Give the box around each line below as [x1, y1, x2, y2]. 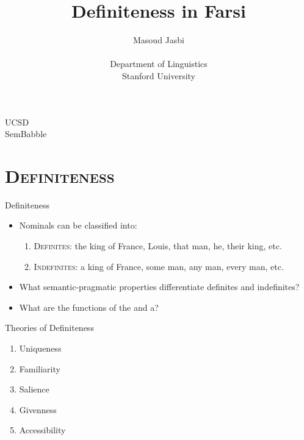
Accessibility [19, 424, 66, 436]
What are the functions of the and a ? [19, 300, 159, 313]
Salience [19, 383, 49, 396]
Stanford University [122, 69, 195, 82]
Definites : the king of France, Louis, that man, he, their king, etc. [34, 240, 282, 252]
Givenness [19, 403, 57, 416]
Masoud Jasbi [133, 34, 184, 46]
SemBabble [5, 127, 47, 140]
